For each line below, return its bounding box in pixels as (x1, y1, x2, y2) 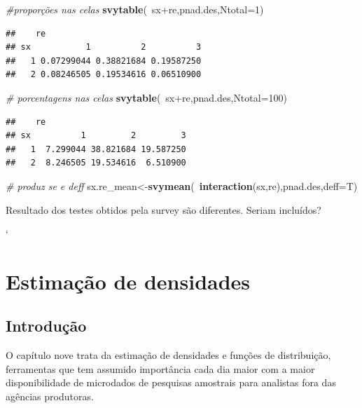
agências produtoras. (6, 389, 94, 404)
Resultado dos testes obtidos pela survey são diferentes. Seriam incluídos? (6, 202, 321, 217)
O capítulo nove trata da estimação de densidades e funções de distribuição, (6, 348, 331, 362)
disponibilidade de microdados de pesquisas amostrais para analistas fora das (6, 375, 336, 390)
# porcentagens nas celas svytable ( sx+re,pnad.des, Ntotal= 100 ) (6, 90, 288, 104)
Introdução (6, 315, 87, 336)
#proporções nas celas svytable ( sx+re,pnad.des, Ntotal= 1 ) (6, 2, 264, 16)
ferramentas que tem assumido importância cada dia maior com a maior (6, 361, 315, 376)
